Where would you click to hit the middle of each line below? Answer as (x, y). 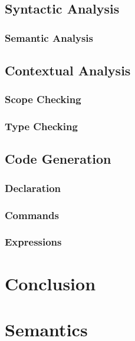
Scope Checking (43, 99)
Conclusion (50, 283)
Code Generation (58, 159)
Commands (32, 215)
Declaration (33, 188)
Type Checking (41, 126)
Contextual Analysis (68, 70)
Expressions (33, 242)
